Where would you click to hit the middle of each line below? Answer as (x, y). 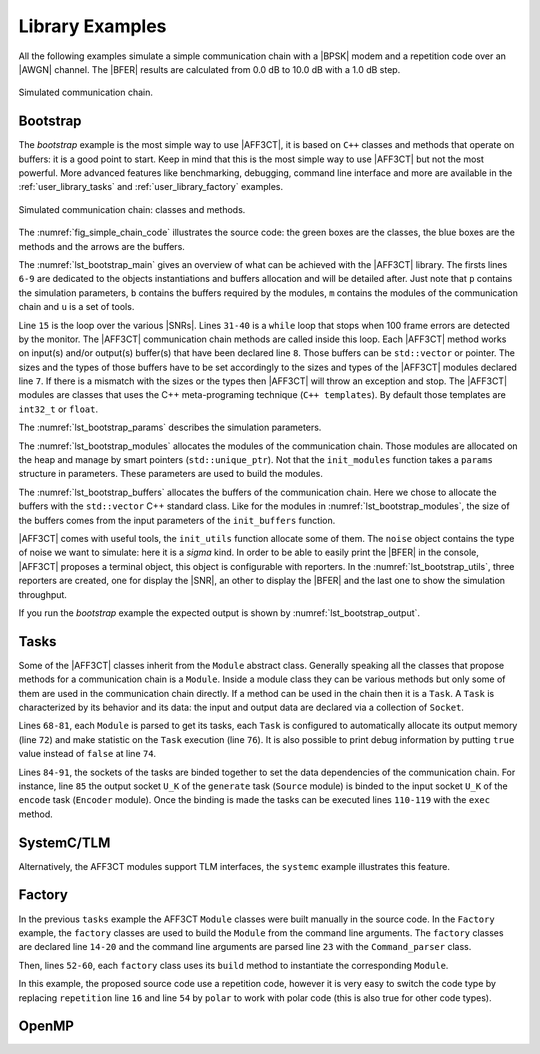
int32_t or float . (58, 409)
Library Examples (92, 26)
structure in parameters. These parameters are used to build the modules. (171, 474)
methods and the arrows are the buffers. (101, 246)
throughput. (42, 594)
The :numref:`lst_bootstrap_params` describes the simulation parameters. (170, 427)
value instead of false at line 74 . (87, 754)
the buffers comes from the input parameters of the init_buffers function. (177, 520)
